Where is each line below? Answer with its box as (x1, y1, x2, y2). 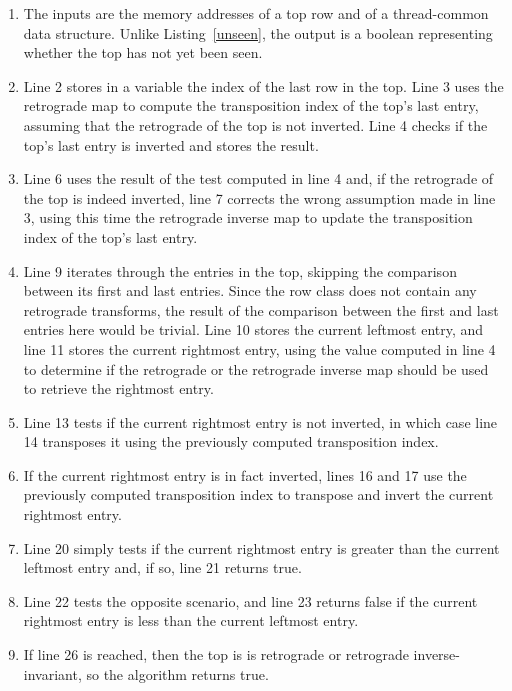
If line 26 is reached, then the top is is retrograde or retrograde (23, 644, 409, 665)
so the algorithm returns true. (86, 663, 269, 684)
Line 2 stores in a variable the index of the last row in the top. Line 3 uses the (23, 75, 504, 96)
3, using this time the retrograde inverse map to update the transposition (23, 207, 473, 228)
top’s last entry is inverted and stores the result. (23, 134, 319, 155)
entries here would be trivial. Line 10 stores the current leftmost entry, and (23, 319, 484, 340)
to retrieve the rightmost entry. (23, 378, 214, 399)
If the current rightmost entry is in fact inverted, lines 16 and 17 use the (23, 464, 467, 485)
